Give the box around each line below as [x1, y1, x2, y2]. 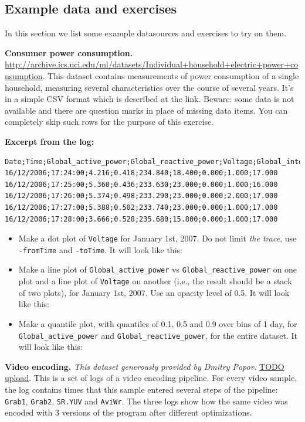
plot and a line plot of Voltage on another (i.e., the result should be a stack [18, 275, 292, 287]
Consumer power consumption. [5, 46, 133, 59]
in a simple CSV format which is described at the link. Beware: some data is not [5, 93, 294, 105]
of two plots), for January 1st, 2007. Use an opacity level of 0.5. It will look [18, 286, 290, 298]
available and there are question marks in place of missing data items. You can [5, 104, 288, 116]
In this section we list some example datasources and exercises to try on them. [5, 27, 287, 39]
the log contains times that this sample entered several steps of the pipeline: [5, 383, 278, 395]
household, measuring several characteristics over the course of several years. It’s [5, 81, 294, 93]
